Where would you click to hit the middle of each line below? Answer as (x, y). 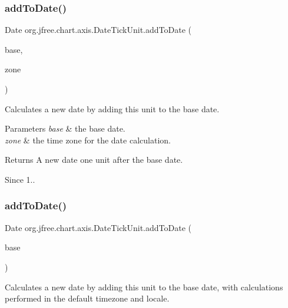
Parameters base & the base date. (65, 128)
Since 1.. (20, 179)
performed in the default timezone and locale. (87, 298)
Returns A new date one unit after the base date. (94, 160)
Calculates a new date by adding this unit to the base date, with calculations (144, 287)
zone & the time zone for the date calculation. (88, 140)
